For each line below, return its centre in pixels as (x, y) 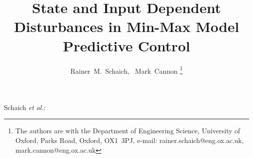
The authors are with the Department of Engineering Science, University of (128, 131)
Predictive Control (126, 45)
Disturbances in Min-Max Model (126, 26)
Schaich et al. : (25, 107)
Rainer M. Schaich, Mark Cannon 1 (126, 70)
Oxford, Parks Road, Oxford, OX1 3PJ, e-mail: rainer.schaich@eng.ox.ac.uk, (129, 140)
